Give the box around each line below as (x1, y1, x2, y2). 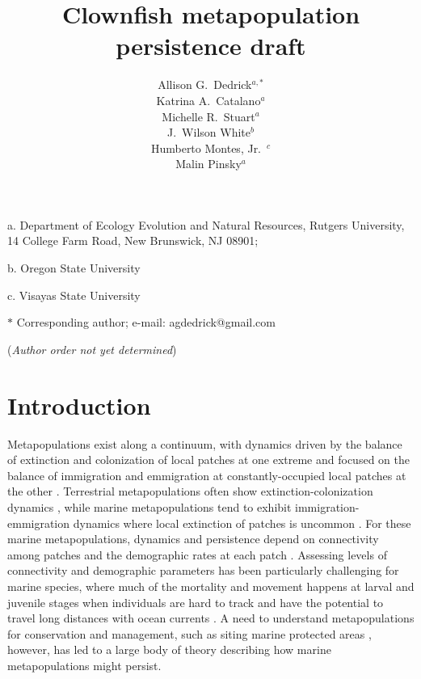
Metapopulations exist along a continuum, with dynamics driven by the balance (7, 435, 402, 452)
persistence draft (116, 29, 306, 62)
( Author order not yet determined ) (7, 340, 177, 357)
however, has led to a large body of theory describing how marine (7, 641, 331, 658)
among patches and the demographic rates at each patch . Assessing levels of (7, 546, 387, 563)
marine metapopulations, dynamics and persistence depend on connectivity (7, 530, 379, 547)
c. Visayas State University (7, 286, 141, 303)
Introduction (7, 388, 151, 421)
